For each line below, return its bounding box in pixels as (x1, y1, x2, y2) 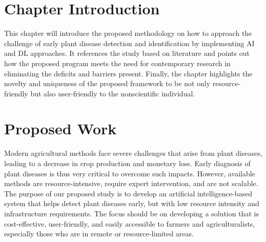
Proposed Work (4, 118, 117, 139)
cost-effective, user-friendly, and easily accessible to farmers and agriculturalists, (4, 218, 255, 229)
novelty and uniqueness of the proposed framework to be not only (4, 78, 211, 89)
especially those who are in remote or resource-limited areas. (4, 228, 194, 239)
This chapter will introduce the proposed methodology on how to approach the (4, 28, 252, 38)
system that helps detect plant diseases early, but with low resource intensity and (4, 198, 259, 209)
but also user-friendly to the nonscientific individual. (30, 88, 195, 98)
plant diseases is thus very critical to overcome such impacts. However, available (4, 168, 255, 178)
